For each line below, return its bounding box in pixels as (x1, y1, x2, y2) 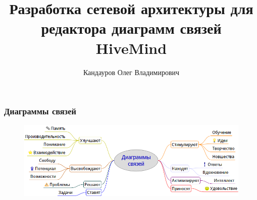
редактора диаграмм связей (41, 18, 222, 38)
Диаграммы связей (4, 105, 76, 117)
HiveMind (95, 37, 167, 58)
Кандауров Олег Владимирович (83, 66, 180, 77)
